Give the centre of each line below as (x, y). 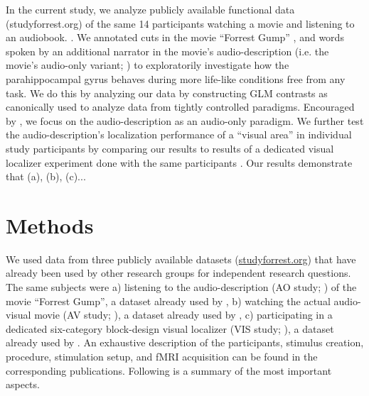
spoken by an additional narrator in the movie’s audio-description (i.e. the (167, 51)
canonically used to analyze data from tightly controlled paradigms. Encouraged (180, 107)
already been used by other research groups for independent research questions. (178, 273)
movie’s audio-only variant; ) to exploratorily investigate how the (148, 65)
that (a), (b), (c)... (46, 176)
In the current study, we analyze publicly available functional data (150, 9)
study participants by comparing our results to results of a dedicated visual (170, 148)
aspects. (23, 384)
